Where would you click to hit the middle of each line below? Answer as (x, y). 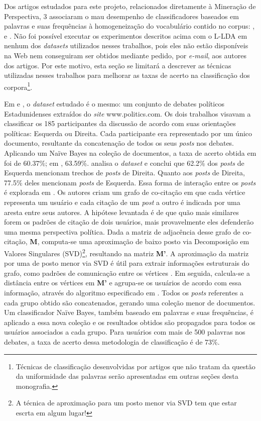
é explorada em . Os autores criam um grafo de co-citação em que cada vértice (125, 192)
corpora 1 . (18, 86)
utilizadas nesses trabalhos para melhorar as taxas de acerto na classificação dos (127, 75)
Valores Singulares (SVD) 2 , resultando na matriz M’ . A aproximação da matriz (126, 252)
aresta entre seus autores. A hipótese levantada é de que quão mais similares (121, 212)
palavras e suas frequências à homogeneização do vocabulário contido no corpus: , (129, 26)
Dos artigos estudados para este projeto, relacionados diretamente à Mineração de (130, 6)
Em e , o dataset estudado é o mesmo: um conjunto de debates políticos (114, 103)
